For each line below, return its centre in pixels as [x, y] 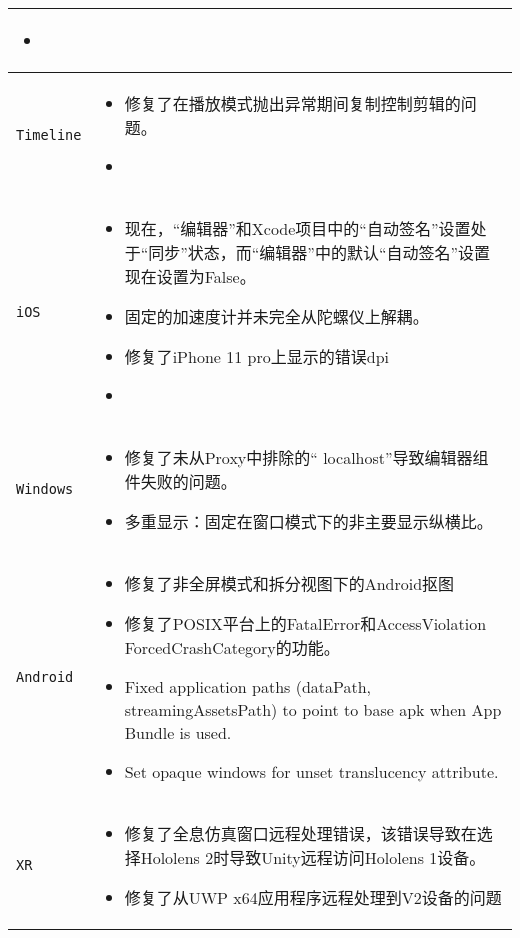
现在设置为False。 [190, 276]
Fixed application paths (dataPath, [248, 686]
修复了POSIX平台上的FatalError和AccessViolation [305, 623]
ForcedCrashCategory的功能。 [232, 647]
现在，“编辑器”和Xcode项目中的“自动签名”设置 [297, 228]
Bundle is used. [178, 732]
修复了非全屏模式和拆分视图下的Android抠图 [289, 583]
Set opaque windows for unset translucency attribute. [311, 771]
